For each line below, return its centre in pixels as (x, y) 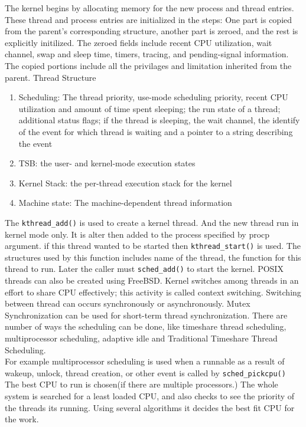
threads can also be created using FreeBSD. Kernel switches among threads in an (152, 280)
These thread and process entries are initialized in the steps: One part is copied (149, 19)
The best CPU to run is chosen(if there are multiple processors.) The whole (141, 384)
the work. (22, 419)
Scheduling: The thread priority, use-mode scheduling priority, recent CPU (153, 97)
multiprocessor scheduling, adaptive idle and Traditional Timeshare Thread (141, 338)
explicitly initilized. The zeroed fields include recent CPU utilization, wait (139, 42)
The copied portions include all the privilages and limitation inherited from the (148, 65)
